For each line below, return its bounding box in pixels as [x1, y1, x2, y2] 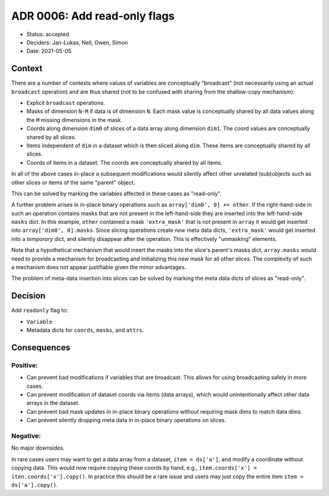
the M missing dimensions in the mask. [26, 116, 123, 123]
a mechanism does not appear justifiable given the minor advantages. [11, 264, 186, 271]
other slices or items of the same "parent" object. [11, 179, 135, 186]
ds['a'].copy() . [11, 481, 58, 488]
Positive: [11, 361, 38, 369]
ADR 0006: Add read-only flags [11, 9, 175, 23]
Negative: [11, 432, 41, 440]
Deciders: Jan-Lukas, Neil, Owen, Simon [26, 38, 128, 46]
